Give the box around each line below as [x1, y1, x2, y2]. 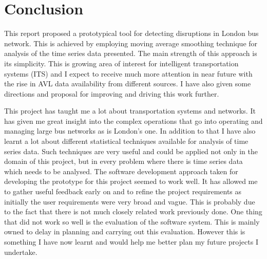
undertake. [4, 246, 37, 257]
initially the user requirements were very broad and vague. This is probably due [4, 196, 255, 207]
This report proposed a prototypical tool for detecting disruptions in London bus [4, 28, 259, 39]
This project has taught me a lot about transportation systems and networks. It [4, 105, 256, 116]
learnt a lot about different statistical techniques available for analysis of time [4, 136, 249, 146]
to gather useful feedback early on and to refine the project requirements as [4, 186, 242, 197]
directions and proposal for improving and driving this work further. [4, 88, 219, 99]
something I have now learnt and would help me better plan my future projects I [4, 236, 258, 247]
